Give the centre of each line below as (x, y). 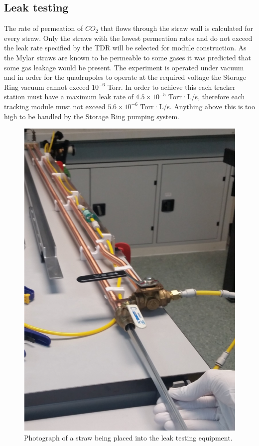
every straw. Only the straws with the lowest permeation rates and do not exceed (128, 38)
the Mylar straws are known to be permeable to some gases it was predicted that (128, 57)
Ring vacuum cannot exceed (47, 87)
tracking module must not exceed (55, 106)
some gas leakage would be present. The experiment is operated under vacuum (124, 67)
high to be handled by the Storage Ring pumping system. (92, 116)
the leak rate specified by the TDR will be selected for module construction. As (125, 48)
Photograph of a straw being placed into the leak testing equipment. (128, 437)
